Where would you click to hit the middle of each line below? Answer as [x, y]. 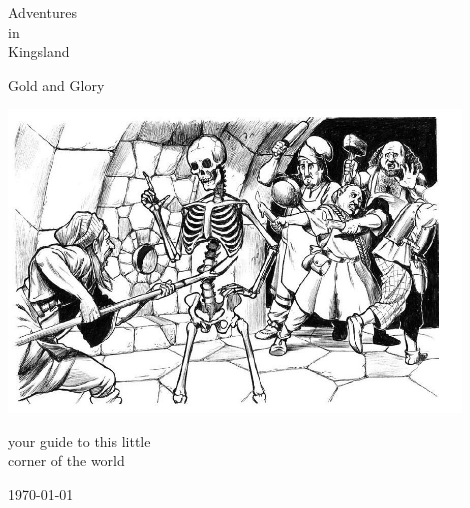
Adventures [42, 12]
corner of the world [66, 460]
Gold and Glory [56, 84]
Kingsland [39, 51]
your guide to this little [79, 440]
